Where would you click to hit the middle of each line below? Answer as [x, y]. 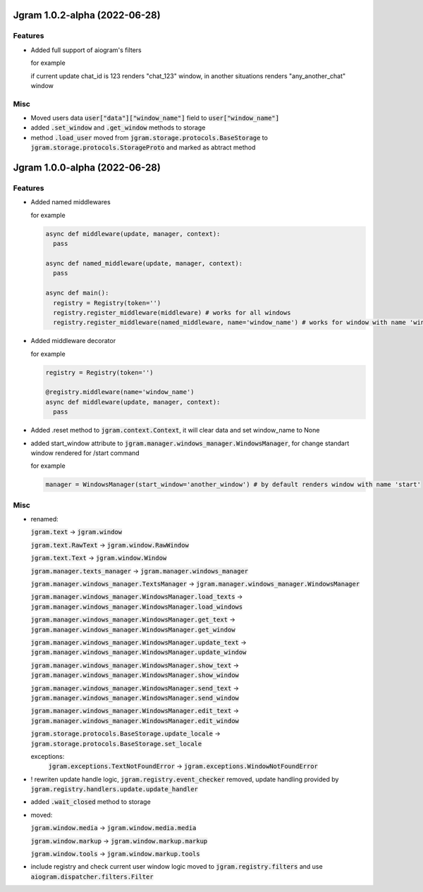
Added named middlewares [70, 202]
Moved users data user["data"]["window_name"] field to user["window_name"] [155, 118]
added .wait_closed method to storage [91, 802]
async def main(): [77, 293]
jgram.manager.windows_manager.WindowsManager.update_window [139, 652]
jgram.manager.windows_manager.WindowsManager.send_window [135, 698]
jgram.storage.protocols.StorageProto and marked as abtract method [143, 147]
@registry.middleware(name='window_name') [120, 392]
